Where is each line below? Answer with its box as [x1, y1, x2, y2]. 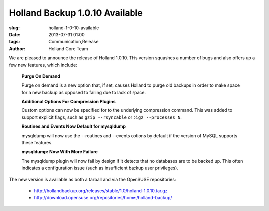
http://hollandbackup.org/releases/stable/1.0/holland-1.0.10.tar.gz [34, 187, 168, 194]
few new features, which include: [9, 62, 77, 68]
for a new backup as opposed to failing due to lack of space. [21, 89, 146, 95]
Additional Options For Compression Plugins [21, 99, 116, 105]
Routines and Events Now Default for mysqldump [21, 123, 126, 129]
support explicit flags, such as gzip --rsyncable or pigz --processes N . [21, 114, 182, 120]
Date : [9, 31, 21, 37]
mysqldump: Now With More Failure [21, 149, 98, 155]
